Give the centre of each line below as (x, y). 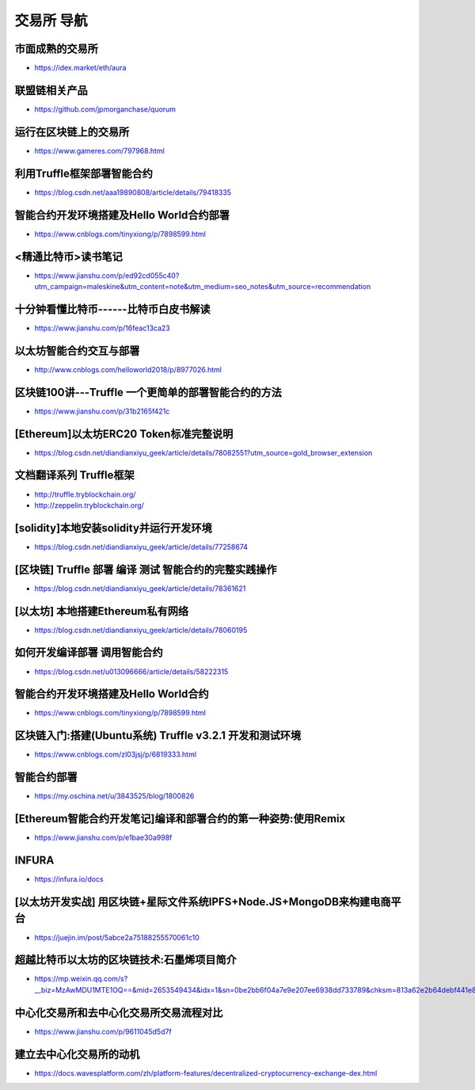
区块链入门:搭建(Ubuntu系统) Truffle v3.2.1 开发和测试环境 (158, 736)
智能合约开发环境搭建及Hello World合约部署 (122, 215)
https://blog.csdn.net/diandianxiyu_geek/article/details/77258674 (141, 547)
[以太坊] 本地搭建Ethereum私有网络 (102, 611)
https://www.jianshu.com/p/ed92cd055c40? (107, 275)
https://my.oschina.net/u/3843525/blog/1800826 (114, 796)
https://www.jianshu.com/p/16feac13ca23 (102, 328)
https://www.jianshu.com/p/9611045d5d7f (103, 1031)
